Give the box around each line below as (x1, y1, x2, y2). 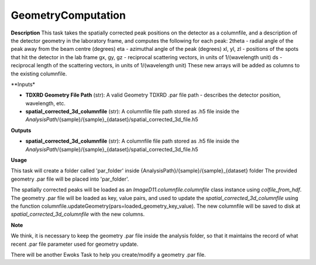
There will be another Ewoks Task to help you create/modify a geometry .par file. (11, 251, 206, 258)
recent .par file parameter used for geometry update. (11, 240, 139, 247)
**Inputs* (11, 81, 35, 88)
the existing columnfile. (11, 70, 67, 77)
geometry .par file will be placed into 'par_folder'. (11, 175, 129, 183)
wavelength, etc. (25, 99, 66, 106)
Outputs (11, 126, 32, 134)
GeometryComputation (11, 9, 126, 22)
